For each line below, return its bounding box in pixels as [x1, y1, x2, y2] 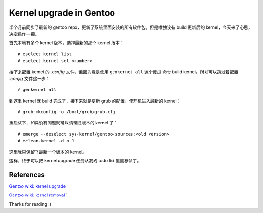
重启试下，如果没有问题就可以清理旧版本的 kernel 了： [9, 120, 118, 126]
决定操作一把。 [9, 31, 39, 36]
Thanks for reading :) [9, 201, 51, 207]
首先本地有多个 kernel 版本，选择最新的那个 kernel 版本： [9, 40, 124, 46]
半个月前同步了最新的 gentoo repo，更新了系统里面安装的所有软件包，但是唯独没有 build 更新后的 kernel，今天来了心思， [9, 24, 253, 30]
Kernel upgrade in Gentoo [9, 7, 115, 18]
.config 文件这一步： [9, 75, 50, 81]
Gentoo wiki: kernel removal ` [9, 192, 68, 198]
